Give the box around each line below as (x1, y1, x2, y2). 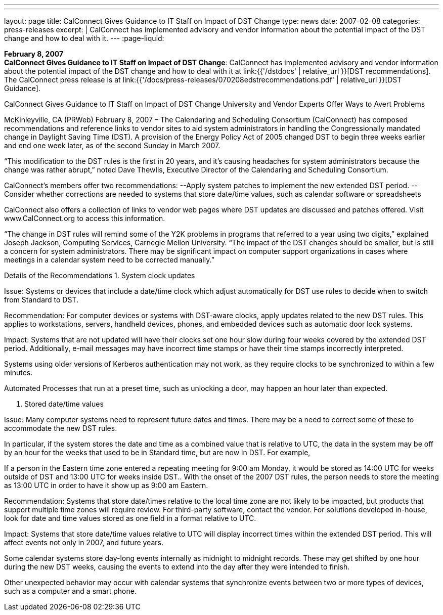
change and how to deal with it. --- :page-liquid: (4, 34, 164, 42)
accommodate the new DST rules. (4, 424, 117, 432)
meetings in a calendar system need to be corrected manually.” (4, 255, 214, 264)
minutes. (4, 368, 33, 377)
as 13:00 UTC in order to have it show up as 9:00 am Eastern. (4, 481, 208, 490)
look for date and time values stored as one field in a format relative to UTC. (4, 514, 256, 522)
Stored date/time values (24, 400, 104, 408)
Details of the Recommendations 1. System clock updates (4, 271, 195, 280)
